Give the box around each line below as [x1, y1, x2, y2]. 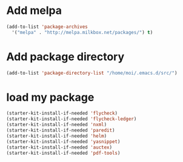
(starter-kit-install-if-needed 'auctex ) [6, 144, 113, 150]
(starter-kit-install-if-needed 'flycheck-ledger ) [6, 116, 137, 122]
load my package [6, 90, 95, 104]
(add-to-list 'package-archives [6, 24, 88, 30]
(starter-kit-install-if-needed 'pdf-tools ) [6, 150, 121, 156]
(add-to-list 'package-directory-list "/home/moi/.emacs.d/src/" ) [6, 70, 178, 76]
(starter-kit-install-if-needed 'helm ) [6, 133, 107, 139]
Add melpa [6, 4, 62, 18]
